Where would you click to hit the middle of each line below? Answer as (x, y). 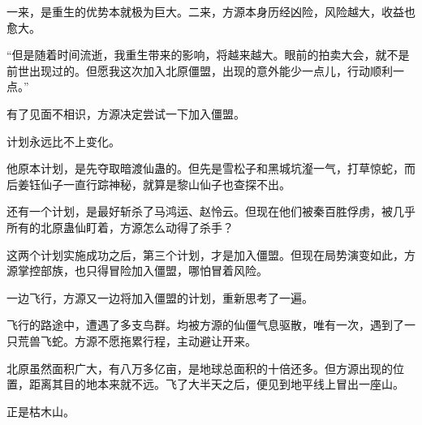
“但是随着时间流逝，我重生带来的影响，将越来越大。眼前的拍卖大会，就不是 (208, 55)
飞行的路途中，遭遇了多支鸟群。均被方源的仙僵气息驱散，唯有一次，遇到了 (205, 325)
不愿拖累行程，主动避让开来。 (177, 340)
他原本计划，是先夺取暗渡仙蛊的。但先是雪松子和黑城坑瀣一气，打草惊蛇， (205, 168)
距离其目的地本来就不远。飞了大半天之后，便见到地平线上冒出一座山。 (216, 384)
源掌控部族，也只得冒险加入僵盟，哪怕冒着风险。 (137, 270)
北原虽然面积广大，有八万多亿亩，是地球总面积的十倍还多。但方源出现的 (200, 368)
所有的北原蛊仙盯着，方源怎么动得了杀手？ (120, 227)
